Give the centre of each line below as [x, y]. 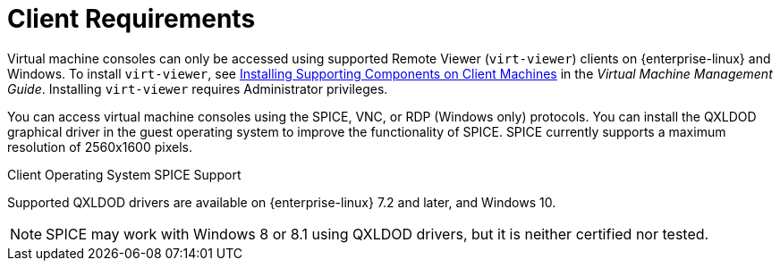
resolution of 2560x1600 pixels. [100, 147]
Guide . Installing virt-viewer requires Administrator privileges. [198, 88]
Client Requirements [131, 19]
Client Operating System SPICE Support [124, 174]
